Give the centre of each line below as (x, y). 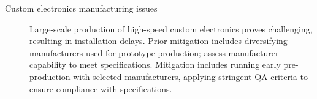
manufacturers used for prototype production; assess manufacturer (154, 52)
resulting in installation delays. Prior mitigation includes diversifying (158, 41)
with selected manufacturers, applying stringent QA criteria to (190, 76)
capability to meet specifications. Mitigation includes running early (155, 64)
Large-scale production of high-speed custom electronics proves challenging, (171, 28)
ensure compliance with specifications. (101, 88)
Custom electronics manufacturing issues (81, 8)
